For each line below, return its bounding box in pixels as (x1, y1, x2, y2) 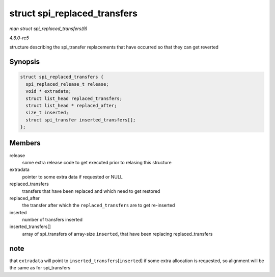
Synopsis (9, 58, 40, 66)
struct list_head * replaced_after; (25, 103, 117, 108)
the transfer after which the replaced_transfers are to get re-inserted (22, 202, 175, 209)
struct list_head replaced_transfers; (25, 95, 122, 102)
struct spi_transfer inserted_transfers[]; (25, 117, 136, 122)
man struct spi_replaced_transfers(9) (9, 26, 88, 32)
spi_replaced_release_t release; (25, 81, 109, 87)
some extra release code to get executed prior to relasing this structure (22, 159, 172, 165)
